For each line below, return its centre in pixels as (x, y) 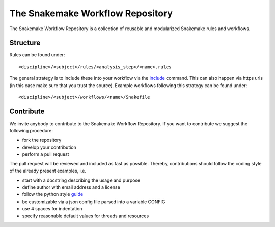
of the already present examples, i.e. (48, 171)
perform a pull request (46, 154)
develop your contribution (49, 147)
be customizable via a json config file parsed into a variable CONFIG (94, 202)
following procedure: (31, 131)
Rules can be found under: (37, 55)
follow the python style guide (53, 194)
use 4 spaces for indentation (52, 209)
